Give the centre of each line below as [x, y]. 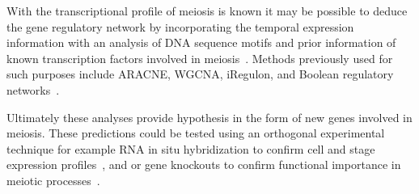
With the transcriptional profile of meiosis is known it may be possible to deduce [207, 11]
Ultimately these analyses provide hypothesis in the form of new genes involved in [209, 117]
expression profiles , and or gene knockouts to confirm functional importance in [204, 164]
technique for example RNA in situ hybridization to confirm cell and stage [191, 148]
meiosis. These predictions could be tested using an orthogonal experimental [196, 133]
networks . [33, 89]
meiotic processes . [53, 180]
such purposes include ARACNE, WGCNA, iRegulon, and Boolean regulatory [200, 74]
